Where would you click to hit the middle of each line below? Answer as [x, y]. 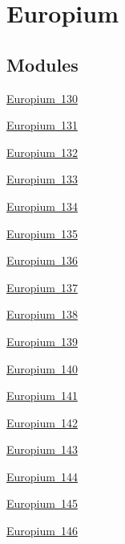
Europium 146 [42, 531]
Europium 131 [42, 125]
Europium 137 [42, 287]
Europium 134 [42, 206]
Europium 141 [42, 396]
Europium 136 [42, 260]
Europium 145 [42, 503]
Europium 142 [42, 422]
